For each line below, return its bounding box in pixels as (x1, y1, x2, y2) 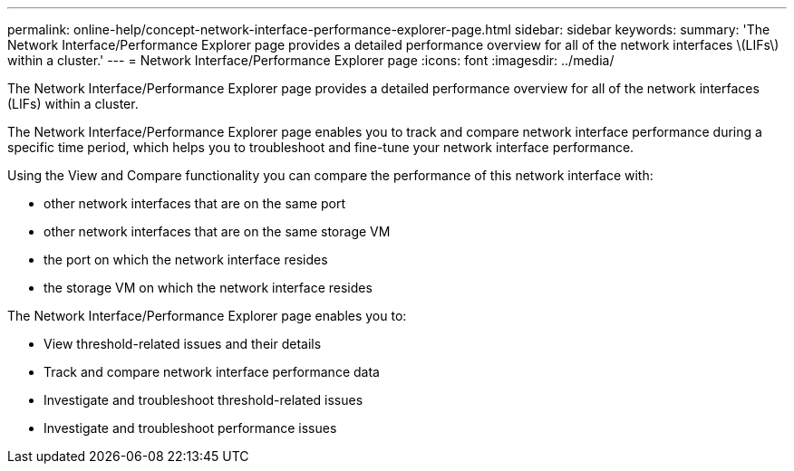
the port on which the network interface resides (44, 252, 328, 267)
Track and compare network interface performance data (44, 364, 380, 380)
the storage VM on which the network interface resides (44, 280, 373, 295)
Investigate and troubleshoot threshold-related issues (44, 392, 363, 408)
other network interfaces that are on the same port (44, 196, 346, 211)
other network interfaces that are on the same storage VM (44, 224, 391, 239)
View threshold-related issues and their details (44, 336, 322, 351)
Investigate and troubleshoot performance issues (44, 420, 337, 436)
